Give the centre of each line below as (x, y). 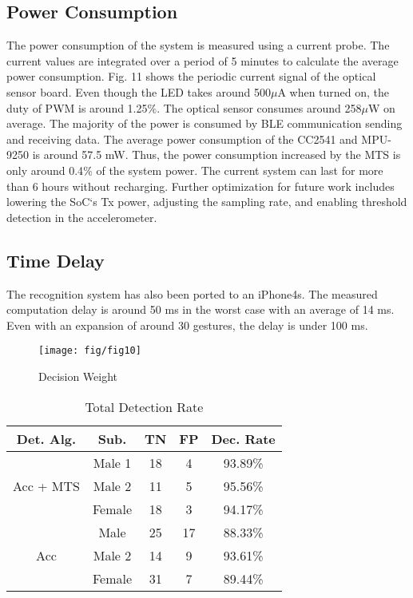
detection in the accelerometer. (82, 217)
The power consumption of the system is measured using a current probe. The (198, 45)
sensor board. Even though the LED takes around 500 (139, 91)
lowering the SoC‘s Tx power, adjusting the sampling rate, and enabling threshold (207, 202)
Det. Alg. (46, 438)
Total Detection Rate (144, 406)
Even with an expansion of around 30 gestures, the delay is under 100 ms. (187, 325)
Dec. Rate (243, 438)
